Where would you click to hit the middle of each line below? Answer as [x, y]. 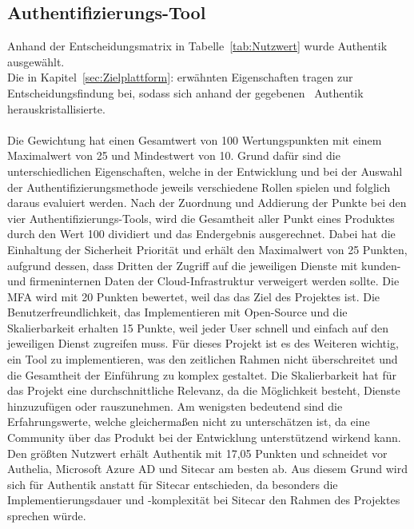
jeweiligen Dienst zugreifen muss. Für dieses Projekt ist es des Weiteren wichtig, [203, 343]
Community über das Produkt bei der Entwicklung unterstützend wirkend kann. [204, 438]
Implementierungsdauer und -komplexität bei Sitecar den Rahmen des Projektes [204, 500]
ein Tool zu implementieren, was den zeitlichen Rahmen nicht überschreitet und [203, 359]
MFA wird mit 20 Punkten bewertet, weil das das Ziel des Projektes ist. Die [193, 296]
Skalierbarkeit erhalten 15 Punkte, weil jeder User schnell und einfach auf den [198, 327]
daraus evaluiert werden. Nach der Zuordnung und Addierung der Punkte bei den [207, 203]
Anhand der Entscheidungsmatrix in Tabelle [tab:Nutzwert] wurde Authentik [197, 46]
